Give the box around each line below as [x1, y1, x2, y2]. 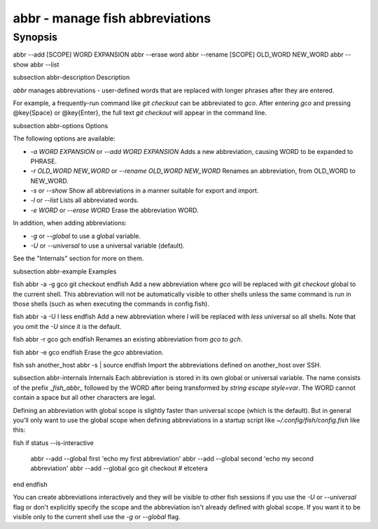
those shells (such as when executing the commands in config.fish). [13, 299, 210, 308]
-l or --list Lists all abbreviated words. [30, 196, 139, 204]
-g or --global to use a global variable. [30, 232, 141, 240]
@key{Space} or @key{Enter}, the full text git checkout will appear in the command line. [13, 108, 267, 117]
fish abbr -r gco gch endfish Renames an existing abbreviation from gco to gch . [13, 335, 243, 344]
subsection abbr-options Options [13, 121, 108, 129]
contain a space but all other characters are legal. [13, 393, 157, 402]
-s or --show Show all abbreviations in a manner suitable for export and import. [30, 186, 259, 195]
